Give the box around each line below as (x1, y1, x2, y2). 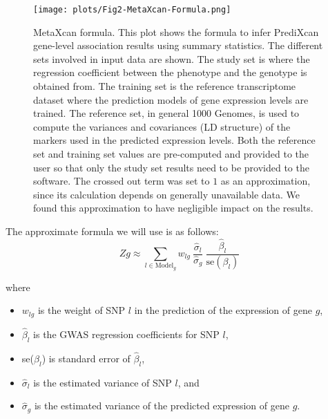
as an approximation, (220, 174, 311, 188)
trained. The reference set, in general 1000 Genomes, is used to (33, 106, 300, 120)
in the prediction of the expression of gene (134, 303, 312, 317)
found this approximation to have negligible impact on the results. (33, 201, 313, 215)
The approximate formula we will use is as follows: (6, 223, 219, 238)
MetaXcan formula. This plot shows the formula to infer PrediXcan (33, 24, 319, 39)
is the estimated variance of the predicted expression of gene (34, 398, 289, 413)
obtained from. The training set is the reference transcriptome (33, 79, 296, 93)
